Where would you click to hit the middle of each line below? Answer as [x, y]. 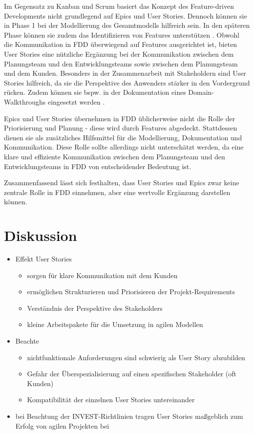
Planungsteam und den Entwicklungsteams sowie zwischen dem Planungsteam [121, 63]
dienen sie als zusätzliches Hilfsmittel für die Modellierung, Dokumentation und [123, 137]
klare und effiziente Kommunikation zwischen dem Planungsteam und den [115, 156]
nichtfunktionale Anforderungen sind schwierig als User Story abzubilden [136, 357]
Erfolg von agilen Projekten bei [62, 425]
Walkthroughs [25, 101]
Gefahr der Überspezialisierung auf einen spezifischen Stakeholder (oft [132, 374]
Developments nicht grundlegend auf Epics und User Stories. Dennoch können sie [126, 15]
